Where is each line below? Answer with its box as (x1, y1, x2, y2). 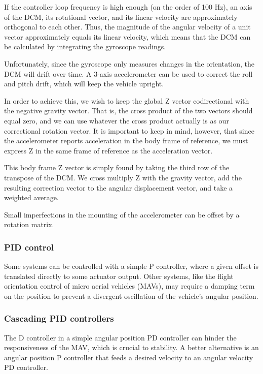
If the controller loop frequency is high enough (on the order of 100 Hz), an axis (4, 2, 252, 12)
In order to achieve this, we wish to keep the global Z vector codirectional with (4, 95, 249, 106)
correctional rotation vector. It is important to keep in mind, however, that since (4, 125, 254, 136)
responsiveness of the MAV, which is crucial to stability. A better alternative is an (4, 342, 259, 353)
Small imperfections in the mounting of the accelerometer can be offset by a (4, 209, 240, 220)
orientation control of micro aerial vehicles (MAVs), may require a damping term (4, 280, 255, 291)
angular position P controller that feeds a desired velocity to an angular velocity (4, 352, 253, 362)
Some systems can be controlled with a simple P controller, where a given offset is (4, 261, 259, 271)
